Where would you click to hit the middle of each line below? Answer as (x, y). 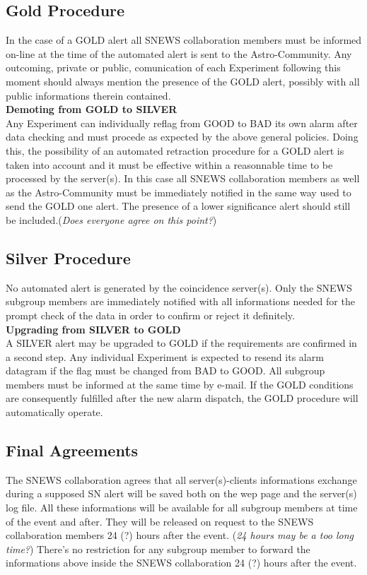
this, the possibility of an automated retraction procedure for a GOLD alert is (175, 150)
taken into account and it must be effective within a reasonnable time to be (169, 164)
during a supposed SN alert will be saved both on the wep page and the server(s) (181, 493)
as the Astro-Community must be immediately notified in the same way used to (179, 192)
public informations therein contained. (88, 95)
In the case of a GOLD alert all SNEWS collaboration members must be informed (184, 40)
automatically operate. (54, 412)
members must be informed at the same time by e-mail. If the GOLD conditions (180, 384)
